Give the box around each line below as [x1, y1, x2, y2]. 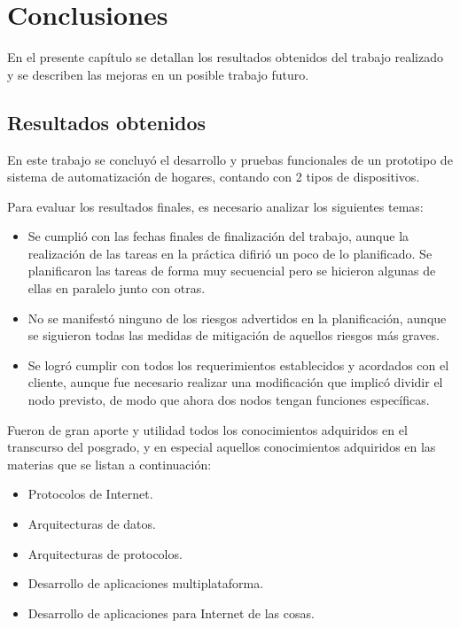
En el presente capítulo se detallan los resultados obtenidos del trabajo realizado [7, 48, 443, 66]
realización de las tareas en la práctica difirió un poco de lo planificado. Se [27, 244, 433, 262]
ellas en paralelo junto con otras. [27, 279, 206, 298]
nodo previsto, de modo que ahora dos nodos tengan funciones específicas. [27, 391, 430, 409]
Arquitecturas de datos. [27, 515, 156, 533]
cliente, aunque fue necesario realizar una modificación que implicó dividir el [27, 373, 443, 392]
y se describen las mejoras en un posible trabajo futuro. [7, 65, 309, 83]
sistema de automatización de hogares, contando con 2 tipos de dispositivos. [7, 167, 420, 186]
